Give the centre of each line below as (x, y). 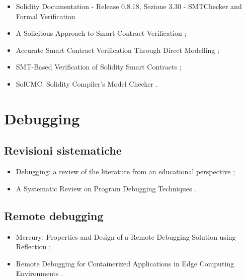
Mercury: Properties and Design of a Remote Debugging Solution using (126, 236)
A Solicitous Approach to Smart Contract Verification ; (101, 33)
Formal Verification (46, 16)
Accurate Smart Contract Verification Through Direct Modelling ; (117, 50)
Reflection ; (33, 247)
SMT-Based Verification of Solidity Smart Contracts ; (99, 67)
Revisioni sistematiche (63, 150)
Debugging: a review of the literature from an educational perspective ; (126, 171)
